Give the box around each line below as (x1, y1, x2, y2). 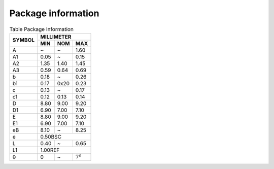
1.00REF (40, 146, 60, 153)
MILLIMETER (40, 33, 72, 40)
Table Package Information (9, 25, 74, 32)
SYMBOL (12, 37, 35, 44)
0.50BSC (40, 133, 62, 140)
